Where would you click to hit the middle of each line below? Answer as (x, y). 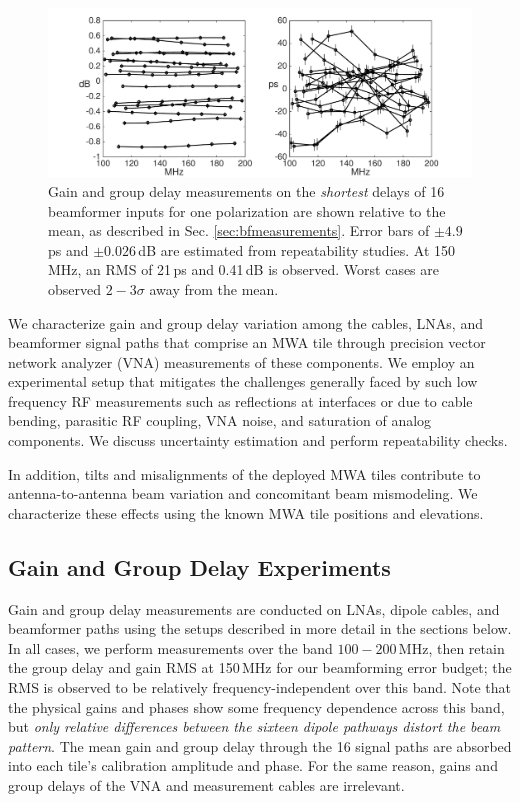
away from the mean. (214, 288)
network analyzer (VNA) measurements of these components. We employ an (241, 361)
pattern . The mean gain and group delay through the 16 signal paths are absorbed (260, 745)
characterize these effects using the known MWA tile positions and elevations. (246, 512)
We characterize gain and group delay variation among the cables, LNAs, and (245, 322)
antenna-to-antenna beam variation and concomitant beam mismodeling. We (243, 493)
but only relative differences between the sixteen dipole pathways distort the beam (254, 726)
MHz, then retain (451, 647)
